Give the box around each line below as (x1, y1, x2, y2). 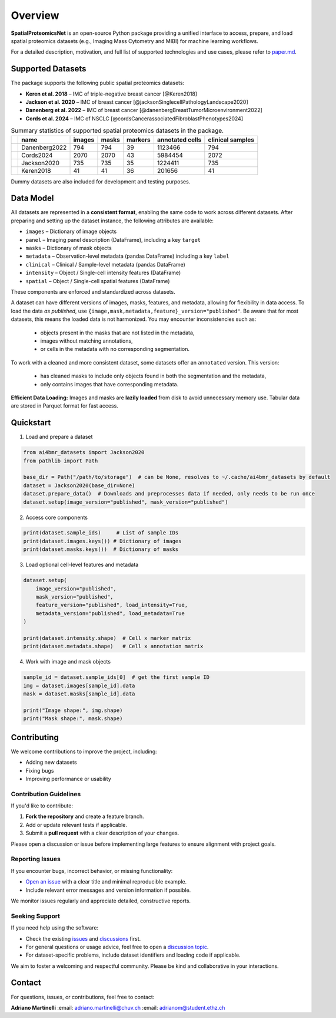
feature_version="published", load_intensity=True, (35, 602, 188, 609)
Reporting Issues (11, 855, 61, 863)
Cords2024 (21, 151, 53, 159)
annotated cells (157, 136, 202, 144)
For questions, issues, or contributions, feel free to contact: (11, 993, 155, 1000)
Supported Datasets (11, 64, 87, 74)
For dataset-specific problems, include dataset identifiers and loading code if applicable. (25, 951, 241, 958)
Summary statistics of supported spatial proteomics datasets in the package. (11, 127, 224, 135)
